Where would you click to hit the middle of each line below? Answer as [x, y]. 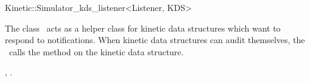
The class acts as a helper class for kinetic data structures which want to [143, 28]
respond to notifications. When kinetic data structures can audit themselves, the [155, 40]
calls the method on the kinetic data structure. [96, 51]
